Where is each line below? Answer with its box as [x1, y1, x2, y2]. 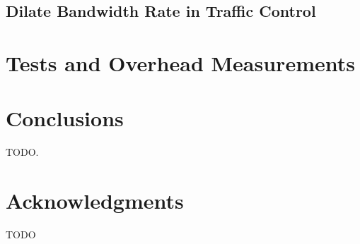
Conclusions [6, 104, 124, 133]
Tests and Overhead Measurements [6, 48, 355, 77]
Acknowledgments [6, 186, 184, 215]
